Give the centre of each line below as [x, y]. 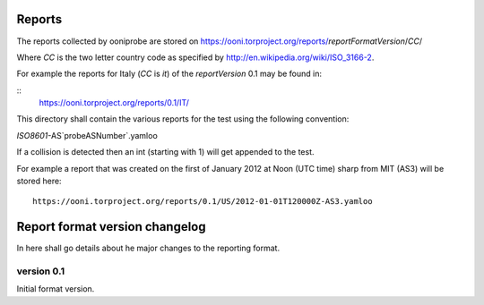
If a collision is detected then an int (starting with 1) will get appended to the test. [165, 152]
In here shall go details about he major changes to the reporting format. [148, 248]
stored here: [39, 181]
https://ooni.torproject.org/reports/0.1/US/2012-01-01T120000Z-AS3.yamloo [203, 202]
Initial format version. [56, 289]
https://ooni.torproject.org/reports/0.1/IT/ [114, 103]
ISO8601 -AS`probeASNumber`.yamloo [87, 135]
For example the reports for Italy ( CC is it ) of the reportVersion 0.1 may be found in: [169, 74]
